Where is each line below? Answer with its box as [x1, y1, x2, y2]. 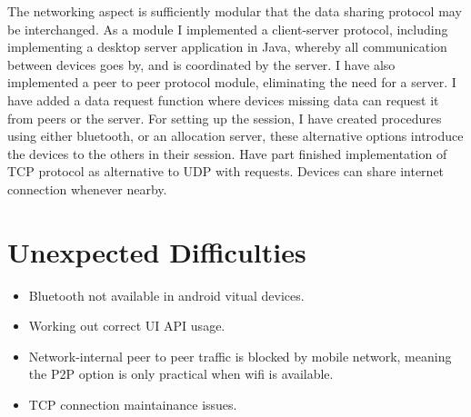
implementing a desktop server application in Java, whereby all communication [7, 37, 447, 56]
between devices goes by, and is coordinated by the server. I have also [7, 55, 396, 74]
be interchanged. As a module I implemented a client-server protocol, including [7, 19, 448, 38]
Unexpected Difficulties [7, 233, 306, 270]
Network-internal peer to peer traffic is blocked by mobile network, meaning [28, 346, 452, 365]
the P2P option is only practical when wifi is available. [28, 364, 334, 383]
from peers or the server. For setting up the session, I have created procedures [7, 108, 442, 127]
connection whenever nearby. [7, 179, 167, 198]
